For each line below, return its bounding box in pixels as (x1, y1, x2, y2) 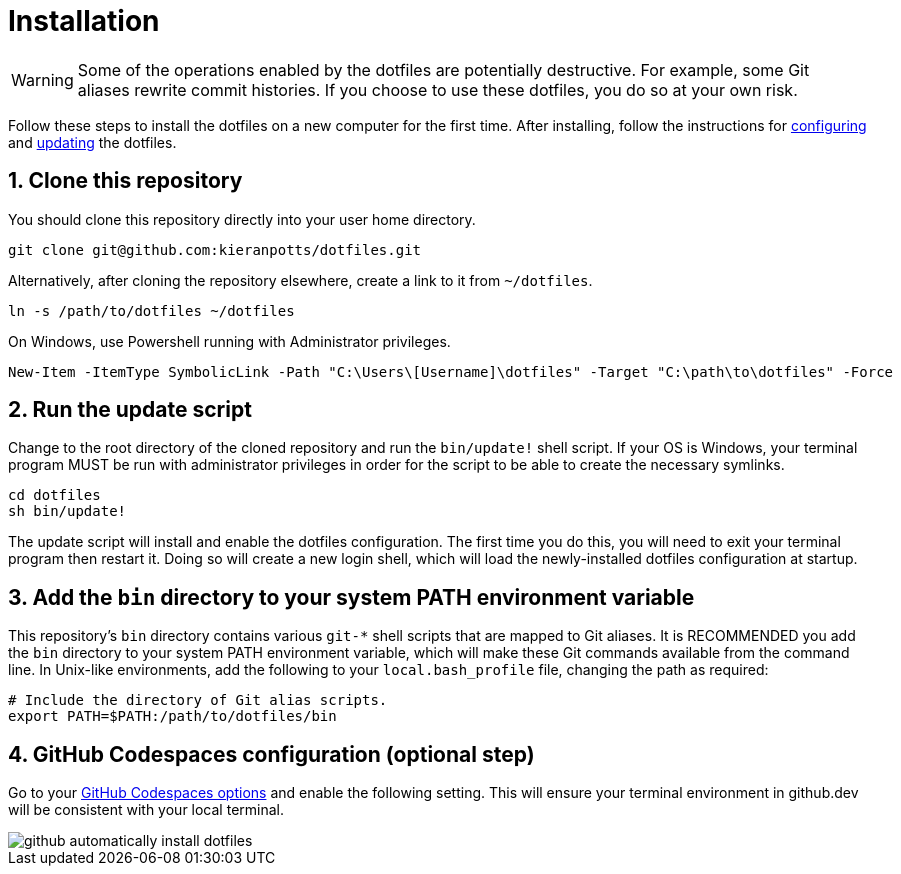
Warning (11, 69, 74, 90)
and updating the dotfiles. (8, 133, 177, 151)
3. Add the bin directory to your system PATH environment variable (8, 584, 695, 610)
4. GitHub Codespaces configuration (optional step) (8, 741, 535, 767)
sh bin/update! (8, 503, 127, 520)
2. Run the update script (8, 397, 252, 423)
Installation (8, 4, 160, 38)
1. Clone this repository (8, 168, 243, 194)
